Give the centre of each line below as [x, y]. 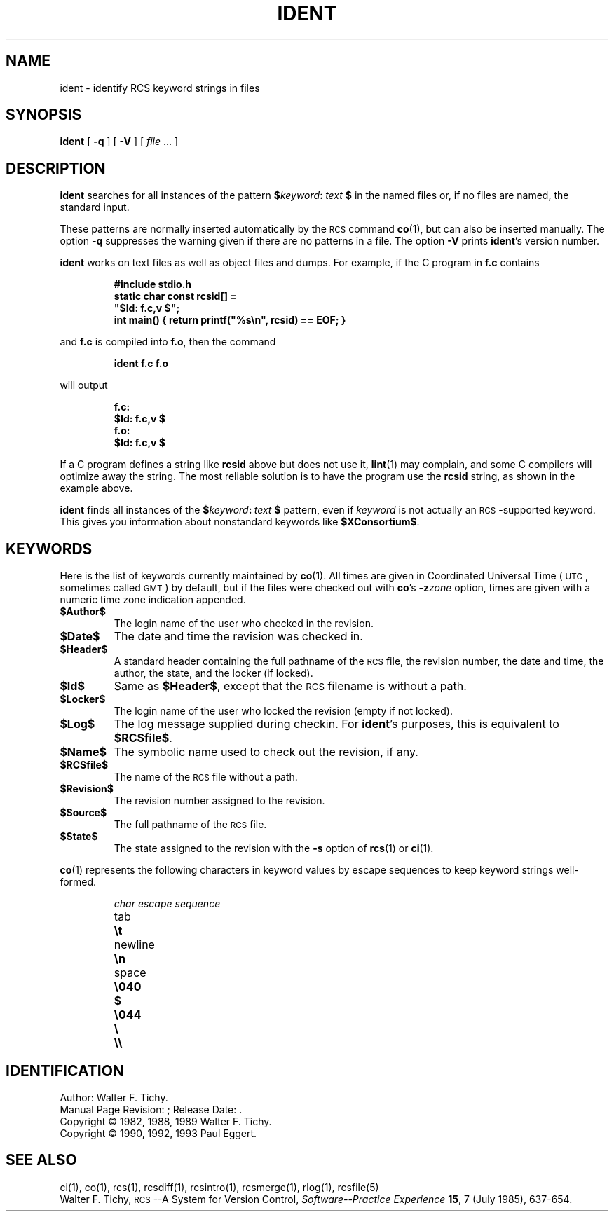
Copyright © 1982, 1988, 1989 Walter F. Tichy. [166, 1121]
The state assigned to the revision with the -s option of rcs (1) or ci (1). [274, 848]
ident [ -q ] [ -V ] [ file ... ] [119, 142]
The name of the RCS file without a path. [206, 777]
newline [134, 945]
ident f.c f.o [141, 364]
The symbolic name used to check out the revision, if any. [266, 752]
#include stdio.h [153, 284]
